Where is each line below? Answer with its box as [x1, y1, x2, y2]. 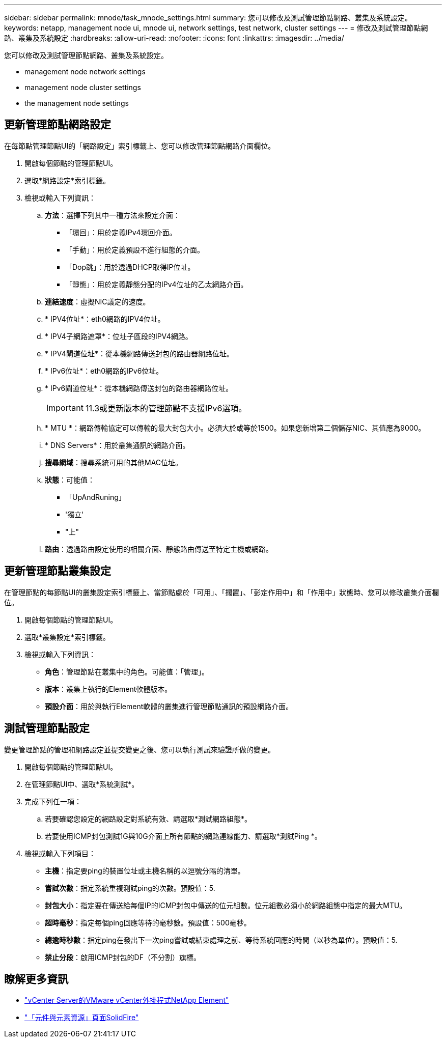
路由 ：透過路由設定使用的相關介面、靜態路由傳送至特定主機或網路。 [45, 544, 273, 553]
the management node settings [24, 99, 129, 107]
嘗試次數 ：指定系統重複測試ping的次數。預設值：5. [45, 883, 215, 892]
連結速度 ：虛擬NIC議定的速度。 [45, 297, 150, 306]
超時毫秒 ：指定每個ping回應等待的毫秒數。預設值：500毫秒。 [45, 918, 251, 927]
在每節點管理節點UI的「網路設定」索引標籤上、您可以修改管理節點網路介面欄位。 [4, 141, 275, 150]
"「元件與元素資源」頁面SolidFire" [24, 1013, 139, 1022]
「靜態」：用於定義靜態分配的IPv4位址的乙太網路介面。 [65, 279, 248, 289]
